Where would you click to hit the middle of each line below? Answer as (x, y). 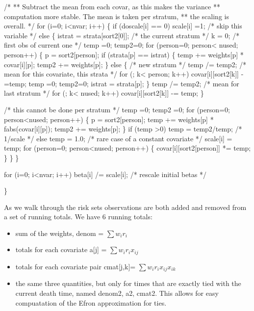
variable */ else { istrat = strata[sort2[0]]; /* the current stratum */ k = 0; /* (122, 35)
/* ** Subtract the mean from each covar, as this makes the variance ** (112, 6)
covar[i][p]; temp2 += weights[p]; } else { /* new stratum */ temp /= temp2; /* (125, 64)
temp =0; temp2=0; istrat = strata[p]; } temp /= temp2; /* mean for (134, 83)
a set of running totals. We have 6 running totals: (78, 217)
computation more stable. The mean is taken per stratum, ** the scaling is (116, 16)
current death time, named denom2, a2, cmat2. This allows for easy (117, 293)
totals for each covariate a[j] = (61, 249)
